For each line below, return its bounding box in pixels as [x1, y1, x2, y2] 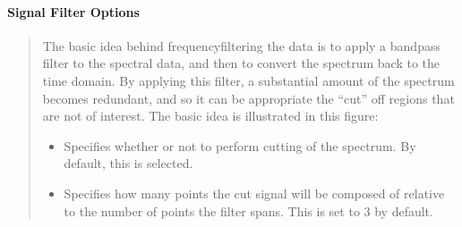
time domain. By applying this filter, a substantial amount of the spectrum [42, 71, 455, 89]
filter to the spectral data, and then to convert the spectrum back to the [42, 54, 441, 72]
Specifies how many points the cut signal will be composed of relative [64, 183, 445, 202]
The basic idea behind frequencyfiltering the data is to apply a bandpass [42, 36, 441, 55]
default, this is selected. [64, 154, 193, 172]
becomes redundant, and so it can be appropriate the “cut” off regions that [42, 88, 455, 107]
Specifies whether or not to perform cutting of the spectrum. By [64, 136, 416, 155]
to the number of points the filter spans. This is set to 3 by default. [64, 201, 433, 220]
